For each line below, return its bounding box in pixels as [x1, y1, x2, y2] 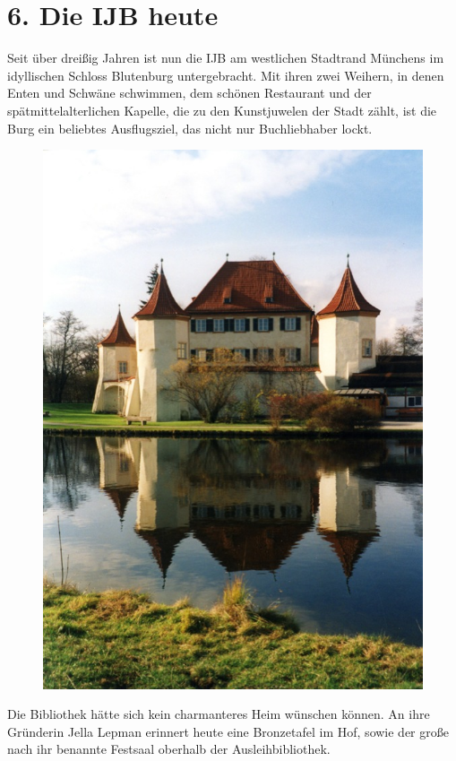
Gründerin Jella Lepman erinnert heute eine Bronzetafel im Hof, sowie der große [7, 722, 449, 740]
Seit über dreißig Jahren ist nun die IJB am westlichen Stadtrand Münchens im [7, 48, 444, 67]
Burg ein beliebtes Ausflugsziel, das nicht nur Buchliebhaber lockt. [7, 118, 373, 137]
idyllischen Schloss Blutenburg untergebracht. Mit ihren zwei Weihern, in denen [7, 65, 444, 84]
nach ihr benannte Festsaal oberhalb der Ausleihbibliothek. [7, 739, 331, 758]
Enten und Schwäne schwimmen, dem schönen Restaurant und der [7, 83, 372, 102]
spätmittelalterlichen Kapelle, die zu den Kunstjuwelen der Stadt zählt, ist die [7, 100, 437, 119]
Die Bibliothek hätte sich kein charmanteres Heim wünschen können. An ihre [7, 705, 430, 723]
